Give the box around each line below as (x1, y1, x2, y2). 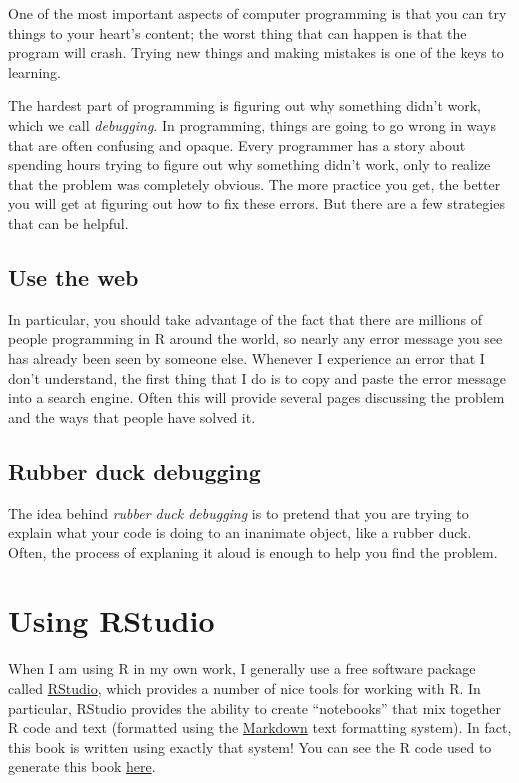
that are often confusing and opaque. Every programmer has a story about (8, 134, 466, 155)
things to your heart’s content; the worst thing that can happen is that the (8, 22, 467, 43)
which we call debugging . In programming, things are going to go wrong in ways (8, 114, 496, 135)
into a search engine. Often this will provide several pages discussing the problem (8, 387, 505, 408)
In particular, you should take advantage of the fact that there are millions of (8, 308, 482, 329)
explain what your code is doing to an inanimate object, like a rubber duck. (8, 522, 472, 543)
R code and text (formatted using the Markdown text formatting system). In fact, (8, 717, 512, 738)
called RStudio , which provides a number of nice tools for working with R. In (8, 678, 481, 698)
